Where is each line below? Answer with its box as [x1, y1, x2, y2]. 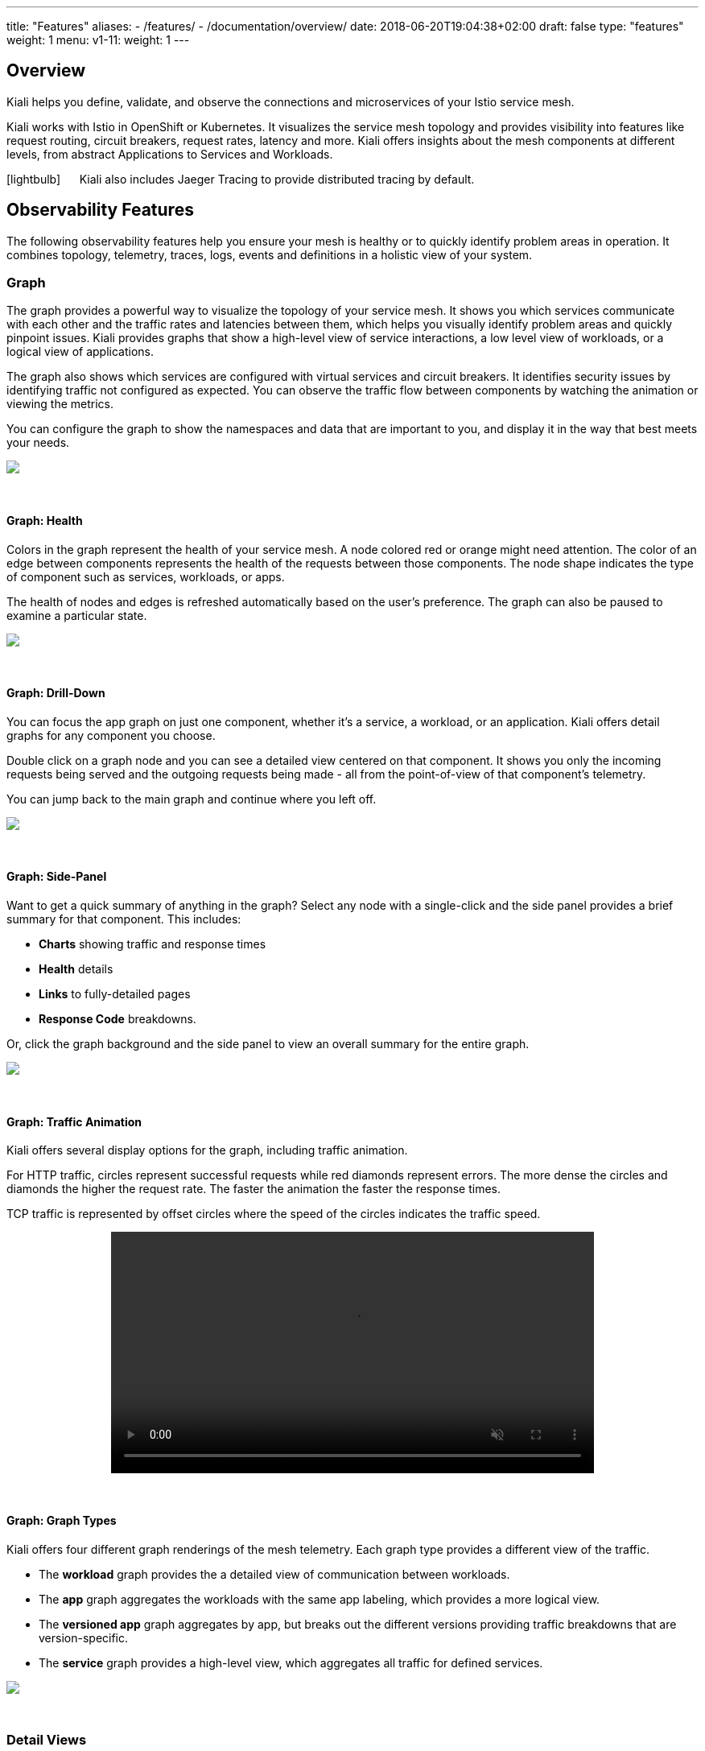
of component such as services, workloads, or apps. [6, 569, 285, 584]
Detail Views [6, 1731, 87, 1748]
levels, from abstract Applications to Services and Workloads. [6, 147, 333, 161]
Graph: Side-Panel [6, 869, 107, 884]
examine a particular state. [6, 608, 147, 622]
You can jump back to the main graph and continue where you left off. [6, 791, 377, 806]
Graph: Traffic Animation [6, 1114, 142, 1129]
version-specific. [39, 1630, 129, 1645]
